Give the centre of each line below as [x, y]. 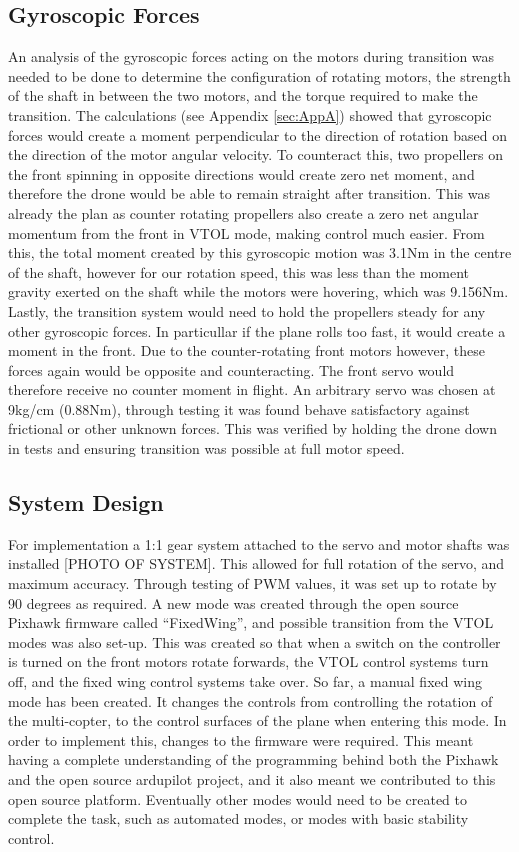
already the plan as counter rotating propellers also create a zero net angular [243, 212]
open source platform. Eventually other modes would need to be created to [238, 798]
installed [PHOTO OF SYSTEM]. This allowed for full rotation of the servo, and [256, 563]
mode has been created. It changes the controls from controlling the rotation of [250, 700]
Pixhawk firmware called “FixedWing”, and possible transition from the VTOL [251, 622]
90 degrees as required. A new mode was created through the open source [233, 602]
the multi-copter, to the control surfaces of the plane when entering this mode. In [257, 720]
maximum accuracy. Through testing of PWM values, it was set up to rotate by [252, 583]
